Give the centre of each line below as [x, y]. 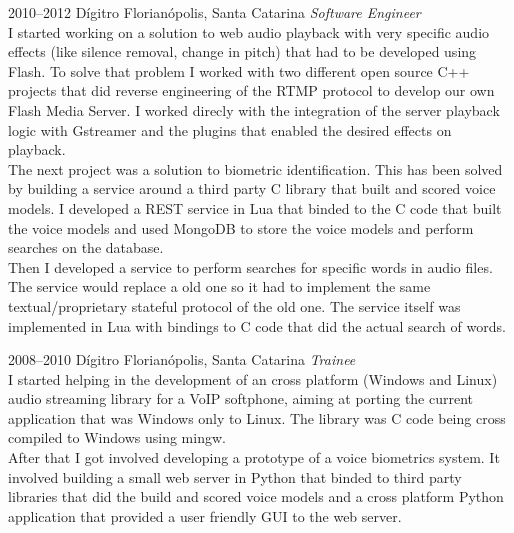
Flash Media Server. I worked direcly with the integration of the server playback [254, 109]
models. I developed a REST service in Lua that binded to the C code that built [255, 207]
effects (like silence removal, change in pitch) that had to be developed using [242, 51]
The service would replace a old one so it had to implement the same [219, 286]
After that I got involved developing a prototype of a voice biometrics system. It [254, 457]
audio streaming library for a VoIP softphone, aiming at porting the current [241, 398]
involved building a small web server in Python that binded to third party [235, 476]
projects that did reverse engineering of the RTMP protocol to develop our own [251, 90]
